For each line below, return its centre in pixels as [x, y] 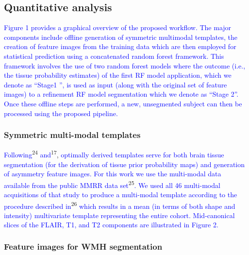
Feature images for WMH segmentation [83, 246]
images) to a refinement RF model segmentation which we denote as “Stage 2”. [121, 94]
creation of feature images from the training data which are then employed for [120, 46]
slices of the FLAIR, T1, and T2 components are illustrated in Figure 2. [111, 225]
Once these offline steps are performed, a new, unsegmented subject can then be [123, 103]
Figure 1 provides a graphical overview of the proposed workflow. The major [118, 27]
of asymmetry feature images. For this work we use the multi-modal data [113, 174]
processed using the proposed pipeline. [61, 113]
